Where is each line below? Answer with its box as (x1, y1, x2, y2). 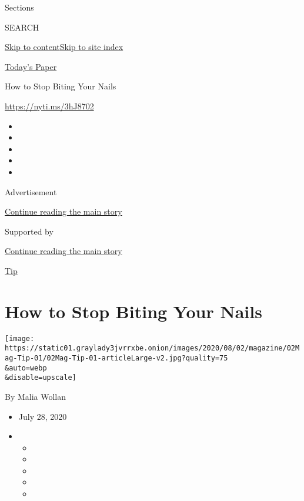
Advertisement (5, 185, 57, 198)
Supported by (5, 225, 54, 237)
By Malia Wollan (5, 390, 66, 402)
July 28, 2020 (18, 410, 67, 422)
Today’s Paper (5, 60, 57, 72)
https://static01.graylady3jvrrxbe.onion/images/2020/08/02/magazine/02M (5, 344, 300, 353)
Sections (5, 1, 34, 13)
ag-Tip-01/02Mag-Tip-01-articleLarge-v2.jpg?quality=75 (5, 353, 228, 362)
